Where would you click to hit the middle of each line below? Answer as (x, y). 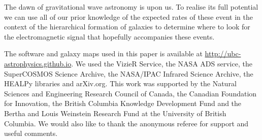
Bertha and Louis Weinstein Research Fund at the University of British (115, 113)
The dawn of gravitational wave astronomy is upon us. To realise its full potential (131, 7)
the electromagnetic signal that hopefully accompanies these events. (109, 36)
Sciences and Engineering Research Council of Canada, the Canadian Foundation (130, 93)
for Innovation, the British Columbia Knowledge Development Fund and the (123, 103)
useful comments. (31, 133)
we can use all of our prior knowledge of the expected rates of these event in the (128, 16)
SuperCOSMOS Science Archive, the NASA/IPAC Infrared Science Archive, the (129, 73)
